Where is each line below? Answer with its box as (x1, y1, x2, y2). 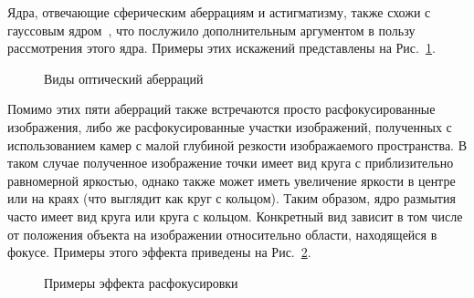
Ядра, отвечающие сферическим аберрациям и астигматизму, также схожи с (7, 3, 431, 21)
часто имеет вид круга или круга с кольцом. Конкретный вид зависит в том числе (7, 206, 463, 225)
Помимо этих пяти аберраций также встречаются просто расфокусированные (7, 99, 436, 118)
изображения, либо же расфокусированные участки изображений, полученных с (7, 117, 452, 136)
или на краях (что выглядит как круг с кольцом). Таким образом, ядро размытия (7, 189, 456, 208)
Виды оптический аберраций (44, 68, 204, 87)
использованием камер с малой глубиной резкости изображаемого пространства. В (7, 135, 467, 154)
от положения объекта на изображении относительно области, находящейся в (7, 224, 437, 243)
